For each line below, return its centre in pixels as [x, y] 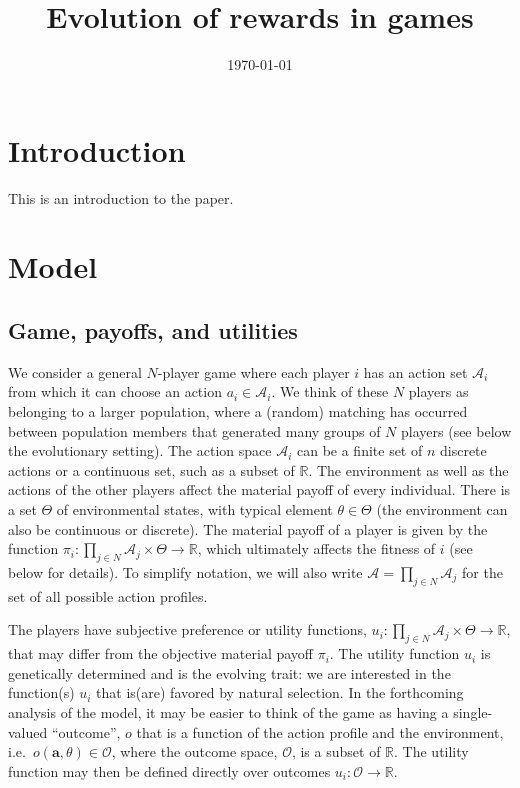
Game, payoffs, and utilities [153, 330]
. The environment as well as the [408, 469]
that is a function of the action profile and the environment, [320, 731]
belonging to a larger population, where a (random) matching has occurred [238, 411]
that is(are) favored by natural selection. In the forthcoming [280, 692]
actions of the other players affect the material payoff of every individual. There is [259, 489]
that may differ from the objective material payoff [160, 653]
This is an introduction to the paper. [121, 197]
